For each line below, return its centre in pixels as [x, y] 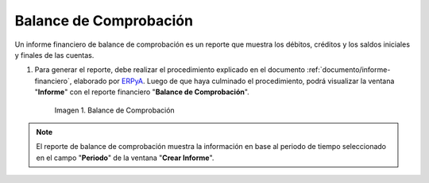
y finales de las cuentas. [54, 55]
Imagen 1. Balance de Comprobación [114, 110]
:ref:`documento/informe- [349, 70]
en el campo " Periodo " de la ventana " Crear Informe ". [125, 158]
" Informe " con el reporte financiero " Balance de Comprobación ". [142, 92]
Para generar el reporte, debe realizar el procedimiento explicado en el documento [170, 70]
